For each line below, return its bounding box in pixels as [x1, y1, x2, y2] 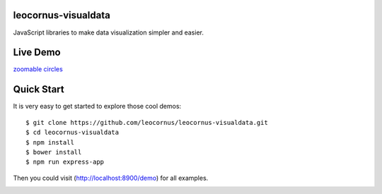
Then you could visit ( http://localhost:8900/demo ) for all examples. [13, 174, 209, 182]
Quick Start [13, 83, 64, 95]
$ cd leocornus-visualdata [25, 128, 120, 137]
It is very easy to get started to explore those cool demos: [13, 102, 182, 111]
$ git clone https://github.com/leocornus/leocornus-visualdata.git [25, 119, 268, 126]
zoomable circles [13, 65, 63, 73]
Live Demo [13, 47, 61, 59]
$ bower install [25, 148, 82, 156]
